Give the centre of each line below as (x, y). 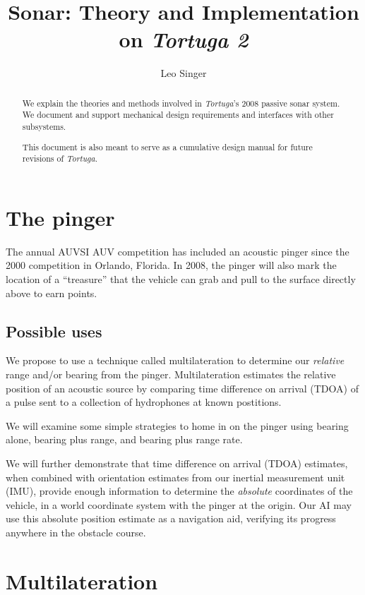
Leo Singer (184, 73)
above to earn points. (52, 293)
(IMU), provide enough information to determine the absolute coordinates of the (179, 491)
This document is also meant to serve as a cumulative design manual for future (167, 146)
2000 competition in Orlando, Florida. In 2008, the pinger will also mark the (171, 265)
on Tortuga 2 (184, 40)
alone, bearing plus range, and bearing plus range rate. (124, 439)
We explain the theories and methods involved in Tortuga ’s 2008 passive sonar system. (181, 103)
